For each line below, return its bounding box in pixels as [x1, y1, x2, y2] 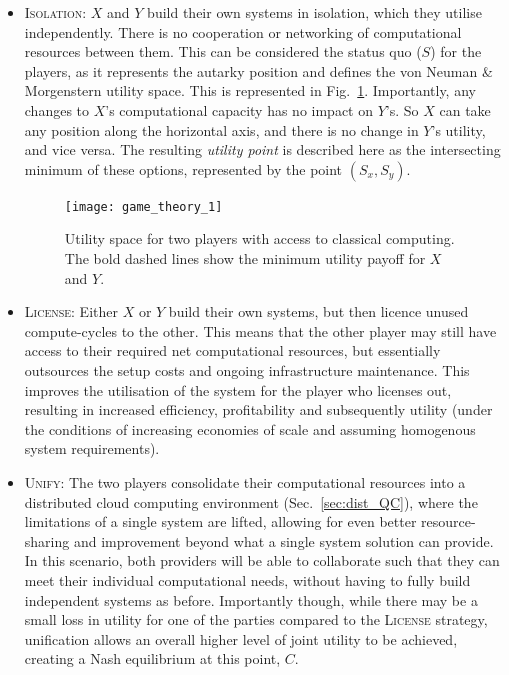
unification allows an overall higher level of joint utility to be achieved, [24, 628, 458, 649]
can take [439, 99, 491, 120]
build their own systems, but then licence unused [168, 301, 469, 322]
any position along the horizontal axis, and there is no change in [24, 119, 419, 140]
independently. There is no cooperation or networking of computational [24, 21, 462, 42]
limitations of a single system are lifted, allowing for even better [24, 511, 417, 532]
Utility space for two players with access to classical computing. [64, 228, 455, 249]
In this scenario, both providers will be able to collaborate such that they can [24, 550, 500, 571]
